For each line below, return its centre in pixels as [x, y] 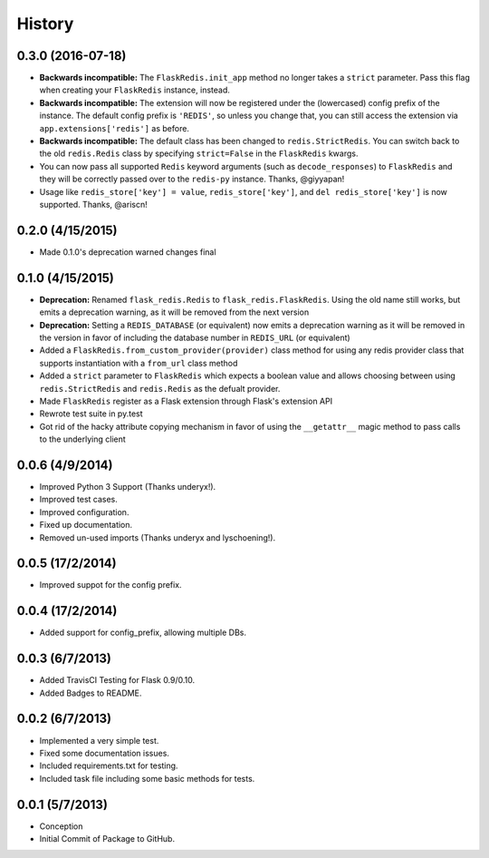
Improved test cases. [78, 500]
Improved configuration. [84, 512]
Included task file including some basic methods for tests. [147, 778]
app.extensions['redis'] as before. [115, 128]
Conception [61, 826]
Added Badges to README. [91, 693]
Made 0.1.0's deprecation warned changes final [128, 252]
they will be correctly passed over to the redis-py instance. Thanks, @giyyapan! [192, 179]
